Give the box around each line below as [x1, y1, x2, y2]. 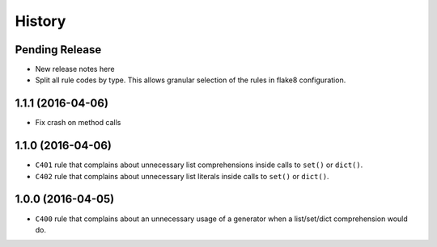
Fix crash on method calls [35, 118, 121, 128]
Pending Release [15, 43, 102, 57]
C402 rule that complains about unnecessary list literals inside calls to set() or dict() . [35, 171, 329, 181]
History [15, 12, 66, 30]
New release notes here [35, 65, 115, 74]
